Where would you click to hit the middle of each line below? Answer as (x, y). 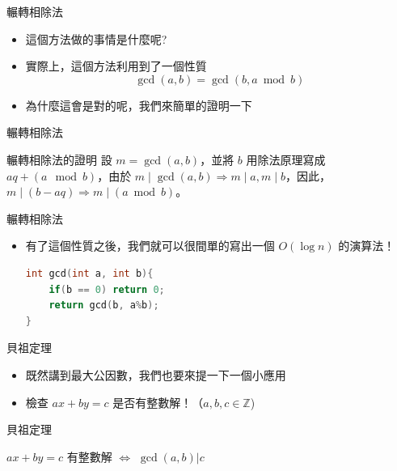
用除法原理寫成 (286, 159)
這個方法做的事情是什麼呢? (96, 38)
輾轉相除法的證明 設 (59, 159)
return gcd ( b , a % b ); (104, 306)
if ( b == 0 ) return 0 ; (107, 289)
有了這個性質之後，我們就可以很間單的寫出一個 (150, 246)
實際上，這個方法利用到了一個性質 (116, 66)
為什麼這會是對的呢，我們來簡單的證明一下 (139, 105)
